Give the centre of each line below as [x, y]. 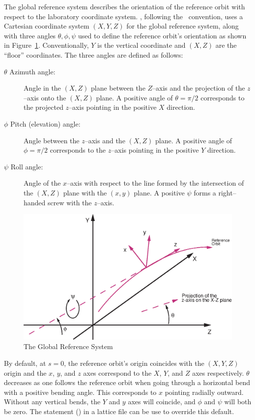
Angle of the [42, 183]
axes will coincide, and [162, 402]
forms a [205, 192]
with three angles [30, 35]
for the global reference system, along [183, 26]
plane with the [85, 192]
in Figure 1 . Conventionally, [46, 45]
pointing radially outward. [204, 392]
